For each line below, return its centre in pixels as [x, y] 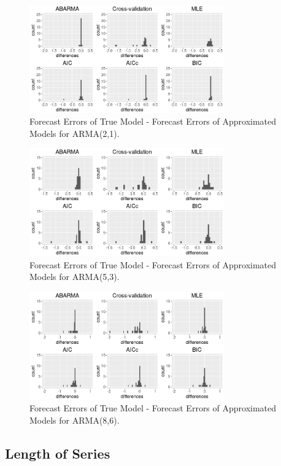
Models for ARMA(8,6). [75, 420]
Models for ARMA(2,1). [75, 133]
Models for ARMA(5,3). [75, 277]
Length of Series [58, 453]
